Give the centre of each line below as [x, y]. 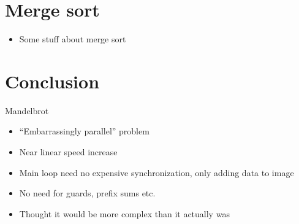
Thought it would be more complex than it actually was [124, 213]
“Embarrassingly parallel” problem [84, 131]
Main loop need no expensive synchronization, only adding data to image [157, 172]
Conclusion [52, 81]
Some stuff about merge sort [73, 39]
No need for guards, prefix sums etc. [87, 193]
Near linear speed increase [68, 152]
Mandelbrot [27, 110]
